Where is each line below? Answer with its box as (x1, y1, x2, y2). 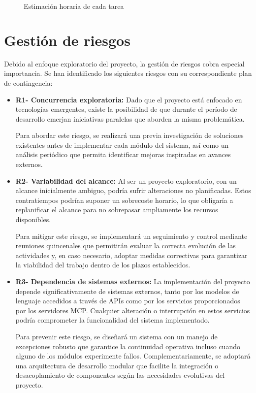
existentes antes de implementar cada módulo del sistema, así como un (15, 139, 229, 150)
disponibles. (15, 214, 51, 225)
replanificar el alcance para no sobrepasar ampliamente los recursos (15, 204, 218, 215)
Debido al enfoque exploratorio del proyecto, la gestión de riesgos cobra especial (4, 58, 245, 68)
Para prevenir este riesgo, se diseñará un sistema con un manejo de (15, 331, 218, 341)
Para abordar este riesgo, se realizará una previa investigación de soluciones (15, 130, 244, 140)
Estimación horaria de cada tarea (24, 1, 124, 11)
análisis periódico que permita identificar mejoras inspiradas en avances (15, 149, 231, 160)
